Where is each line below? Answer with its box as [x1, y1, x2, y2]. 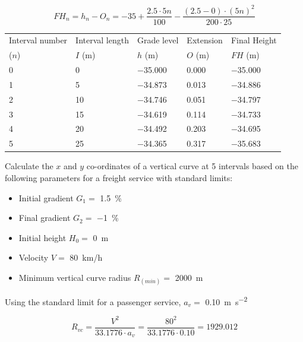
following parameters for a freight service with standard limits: [5, 171, 233, 183]
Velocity [18, 251, 49, 264]
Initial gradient [18, 191, 74, 204]
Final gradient [18, 211, 71, 224]
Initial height [18, 231, 67, 243]
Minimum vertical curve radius [18, 271, 131, 283]
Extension [187, 34, 223, 46]
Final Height [231, 34, 277, 46]
